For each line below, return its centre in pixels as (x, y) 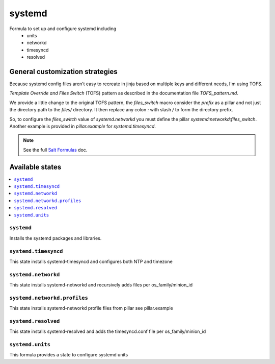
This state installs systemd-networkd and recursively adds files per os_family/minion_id (101, 285)
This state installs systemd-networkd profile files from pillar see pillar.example (91, 308)
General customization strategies (64, 71)
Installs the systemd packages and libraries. (56, 238)
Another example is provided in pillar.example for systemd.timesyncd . (83, 126)
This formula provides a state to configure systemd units (69, 355)
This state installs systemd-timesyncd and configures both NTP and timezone (91, 261)
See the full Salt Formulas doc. (55, 150)
